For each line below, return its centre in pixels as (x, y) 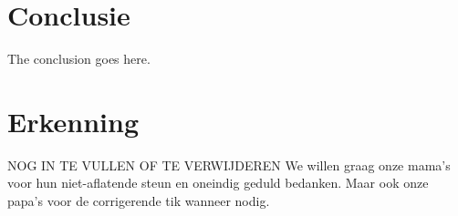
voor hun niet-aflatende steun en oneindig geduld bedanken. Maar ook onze (218, 183)
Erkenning (73, 121)
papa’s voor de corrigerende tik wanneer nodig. (139, 201)
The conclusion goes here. (79, 59)
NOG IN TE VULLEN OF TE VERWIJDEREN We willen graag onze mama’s (229, 165)
